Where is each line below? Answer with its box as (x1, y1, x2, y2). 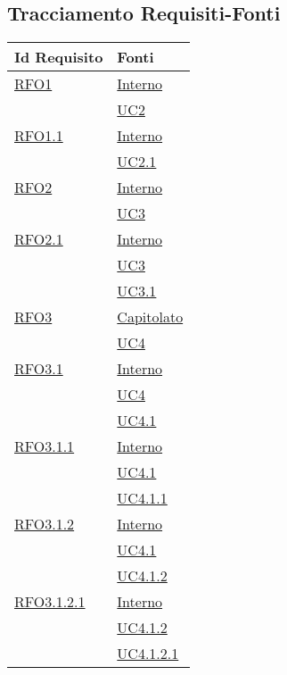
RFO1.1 (14, 125, 63, 146)
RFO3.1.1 (14, 436, 75, 457)
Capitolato (117, 306, 184, 328)
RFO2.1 (14, 229, 63, 250)
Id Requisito (14, 46, 103, 68)
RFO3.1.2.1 (14, 591, 86, 612)
